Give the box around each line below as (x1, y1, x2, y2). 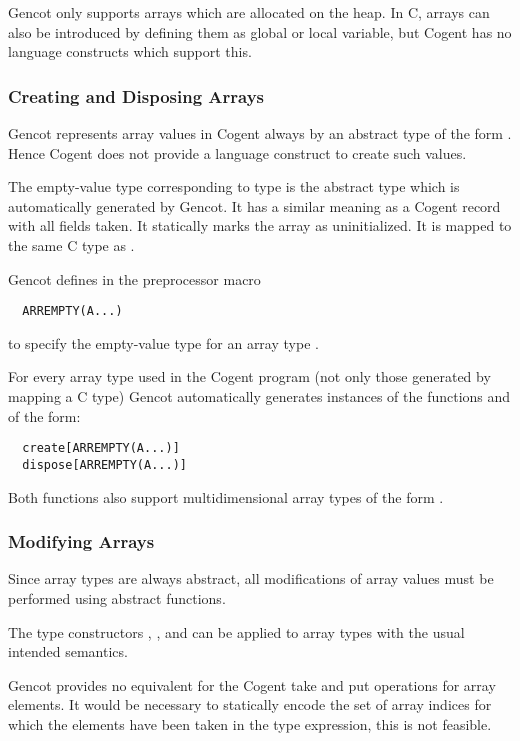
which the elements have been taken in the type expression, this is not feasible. (8, 713, 492, 734)
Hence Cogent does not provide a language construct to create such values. (8, 142, 467, 163)
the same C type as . (8, 234, 135, 255)
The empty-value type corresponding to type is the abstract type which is (8, 176, 460, 197)
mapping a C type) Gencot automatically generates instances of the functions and (8, 386, 511, 406)
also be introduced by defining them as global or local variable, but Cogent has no (8, 21, 512, 42)
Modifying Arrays (8, 529, 155, 554)
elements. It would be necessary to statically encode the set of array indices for (8, 694, 492, 715)
